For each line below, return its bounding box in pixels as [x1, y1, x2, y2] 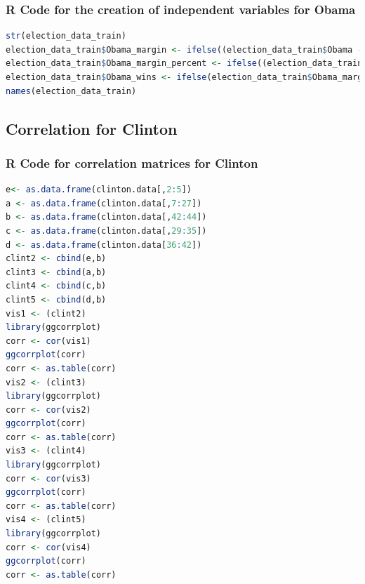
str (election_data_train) [6, 31, 126, 41]
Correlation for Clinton [6, 117, 178, 139]
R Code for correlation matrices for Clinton [6, 154, 258, 171]
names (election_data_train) [6, 86, 137, 96]
